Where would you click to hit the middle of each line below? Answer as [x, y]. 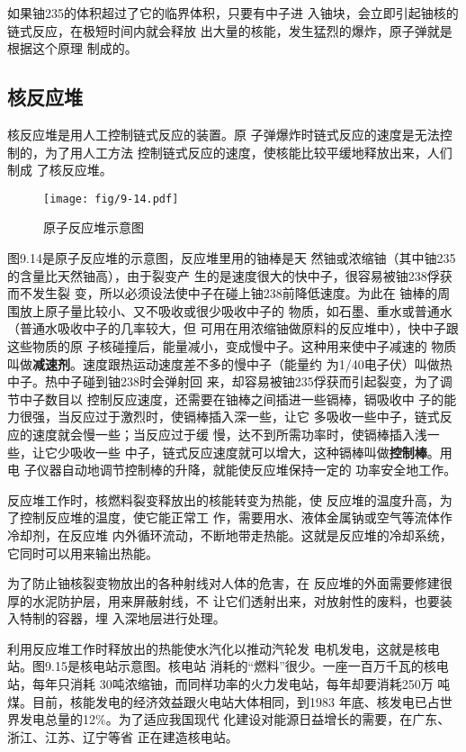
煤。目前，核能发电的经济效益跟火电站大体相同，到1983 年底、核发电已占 [224, 701]
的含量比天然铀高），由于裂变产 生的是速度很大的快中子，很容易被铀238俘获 [230, 275]
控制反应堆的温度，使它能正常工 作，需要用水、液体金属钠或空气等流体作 [236, 517]
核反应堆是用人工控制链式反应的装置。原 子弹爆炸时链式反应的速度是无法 [224, 134]
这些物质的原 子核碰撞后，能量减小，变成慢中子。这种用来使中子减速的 [217, 345]
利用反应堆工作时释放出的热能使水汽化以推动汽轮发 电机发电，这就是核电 [224, 648]
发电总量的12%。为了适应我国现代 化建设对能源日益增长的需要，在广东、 [235, 719]
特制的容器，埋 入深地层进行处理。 [122, 618]
